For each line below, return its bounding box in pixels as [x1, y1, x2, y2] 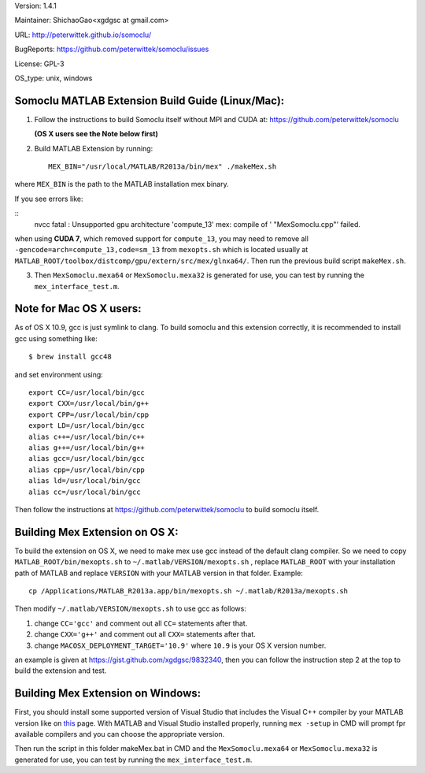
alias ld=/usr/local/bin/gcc [28, 477, 141, 485]
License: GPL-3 [14, 59, 65, 69]
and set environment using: [14, 370, 104, 379]
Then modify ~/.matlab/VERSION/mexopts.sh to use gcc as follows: [14, 604, 247, 614]
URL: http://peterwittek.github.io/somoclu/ [14, 30, 152, 39]
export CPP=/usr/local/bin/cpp [28, 410, 150, 419]
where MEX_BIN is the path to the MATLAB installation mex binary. [14, 180, 229, 189]
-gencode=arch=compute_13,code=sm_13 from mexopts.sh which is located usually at [14, 245, 309, 255]
